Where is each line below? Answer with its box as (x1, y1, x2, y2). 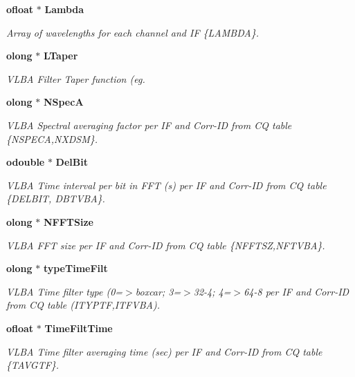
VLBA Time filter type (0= (6, 284, 123, 298)
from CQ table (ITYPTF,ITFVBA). (6, 298, 160, 312)
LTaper (43, 48, 78, 63)
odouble (6, 155, 45, 169)
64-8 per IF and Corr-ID (244, 284, 349, 298)
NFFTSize (43, 214, 93, 229)
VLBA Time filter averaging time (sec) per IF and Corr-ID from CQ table (6, 344, 322, 358)
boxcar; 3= (135, 284, 181, 298)
